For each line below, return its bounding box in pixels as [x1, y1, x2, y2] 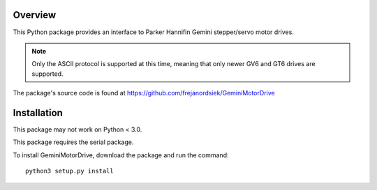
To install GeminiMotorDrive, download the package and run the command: [13, 150, 229, 159]
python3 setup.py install [25, 167, 114, 175]
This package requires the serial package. [13, 138, 134, 146]
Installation [13, 106, 63, 118]
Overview [13, 9, 57, 21]
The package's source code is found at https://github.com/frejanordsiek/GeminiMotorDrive [13, 89, 275, 97]
